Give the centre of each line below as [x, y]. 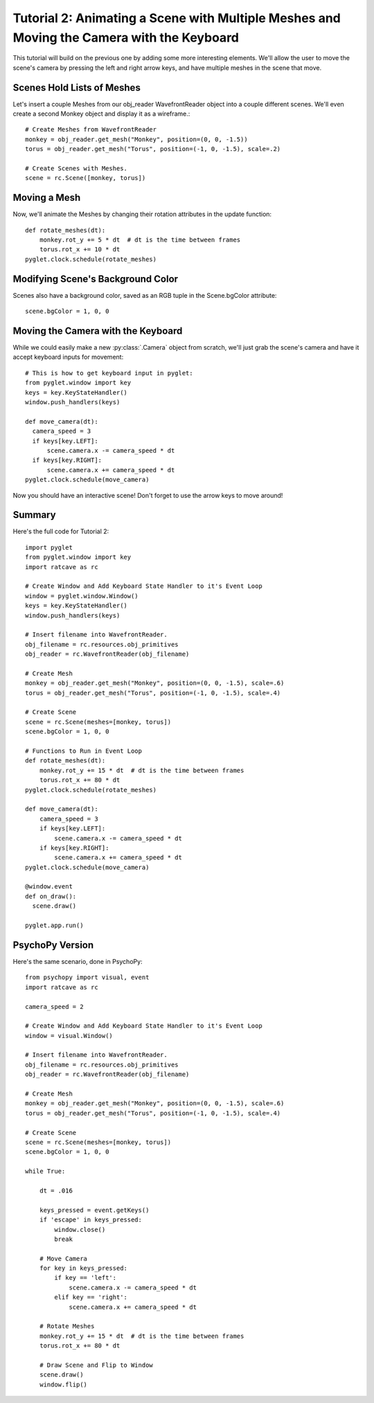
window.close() [80, 1230]
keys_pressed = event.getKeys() [94, 1210]
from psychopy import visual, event [87, 977]
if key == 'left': [86, 1278]
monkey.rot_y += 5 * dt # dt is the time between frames [140, 240]
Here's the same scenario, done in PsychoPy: [78, 961]
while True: [45, 1171]
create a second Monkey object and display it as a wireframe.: [101, 114]
